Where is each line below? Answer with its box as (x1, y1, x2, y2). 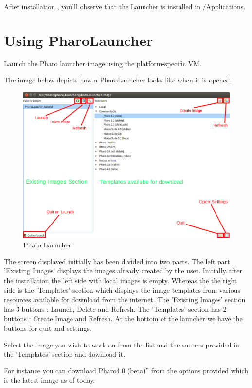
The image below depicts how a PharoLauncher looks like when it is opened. (4, 75, 232, 85)
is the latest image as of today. (4, 375, 95, 385)
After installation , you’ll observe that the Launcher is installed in (4, 1, 200, 11)
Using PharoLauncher (4, 30, 153, 50)
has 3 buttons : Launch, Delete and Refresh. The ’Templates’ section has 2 (4, 304, 227, 314)
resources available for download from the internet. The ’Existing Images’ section (4, 294, 246, 305)
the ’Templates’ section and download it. (4, 349, 126, 359)
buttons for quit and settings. (4, 323, 91, 333)
